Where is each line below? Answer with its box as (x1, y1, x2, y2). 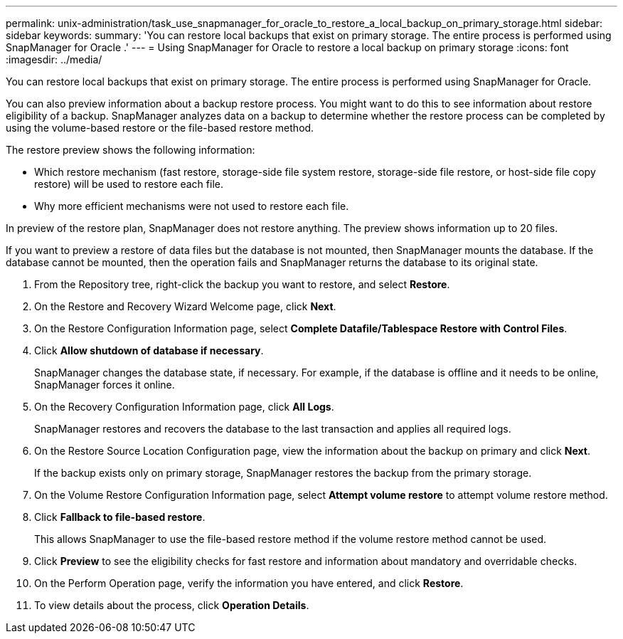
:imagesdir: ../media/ (6, 53, 102, 65)
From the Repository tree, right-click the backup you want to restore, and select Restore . (34, 278, 450, 290)
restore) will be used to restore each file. (34, 178, 223, 190)
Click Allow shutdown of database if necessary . (34, 344, 264, 357)
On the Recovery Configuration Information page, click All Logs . (34, 401, 334, 413)
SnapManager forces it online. (34, 379, 175, 391)
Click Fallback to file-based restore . (34, 511, 206, 523)
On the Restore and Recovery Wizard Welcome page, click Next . (34, 300, 336, 312)
